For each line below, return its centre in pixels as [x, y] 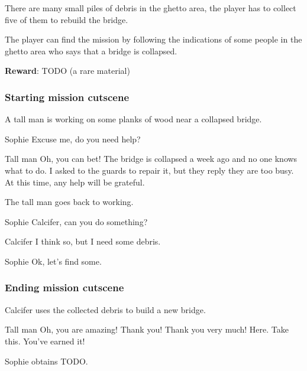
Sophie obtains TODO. [46, 361]
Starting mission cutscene [67, 97]
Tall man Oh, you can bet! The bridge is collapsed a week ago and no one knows [151, 159]
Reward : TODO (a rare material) [67, 71]
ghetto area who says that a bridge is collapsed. [91, 51]
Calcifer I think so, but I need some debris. [83, 241]
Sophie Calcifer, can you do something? [76, 221]
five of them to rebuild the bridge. [67, 19]
